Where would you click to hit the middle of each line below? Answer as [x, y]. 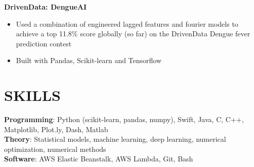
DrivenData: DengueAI [46, 7]
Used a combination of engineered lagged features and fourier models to [127, 23]
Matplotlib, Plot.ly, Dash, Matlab [56, 129]
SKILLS [32, 95]
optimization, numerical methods [55, 149]
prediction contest [44, 43]
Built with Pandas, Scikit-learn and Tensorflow [89, 60]
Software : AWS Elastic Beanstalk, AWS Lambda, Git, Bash [99, 159]
